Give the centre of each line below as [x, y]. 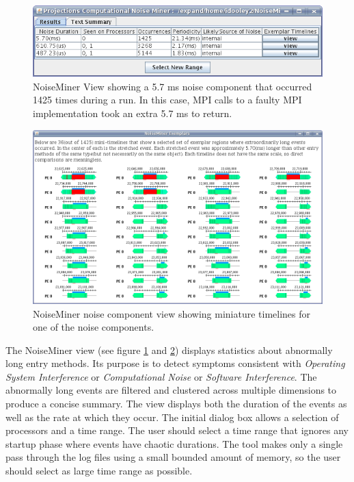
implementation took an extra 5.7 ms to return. [133, 113]
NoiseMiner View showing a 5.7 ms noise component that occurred [173, 86]
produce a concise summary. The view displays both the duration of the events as [176, 404]
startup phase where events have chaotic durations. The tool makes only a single [174, 443]
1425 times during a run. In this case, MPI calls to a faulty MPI [167, 100]
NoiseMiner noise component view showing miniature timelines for [172, 313]
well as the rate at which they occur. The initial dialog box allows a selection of [172, 417]
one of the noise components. [94, 327]
